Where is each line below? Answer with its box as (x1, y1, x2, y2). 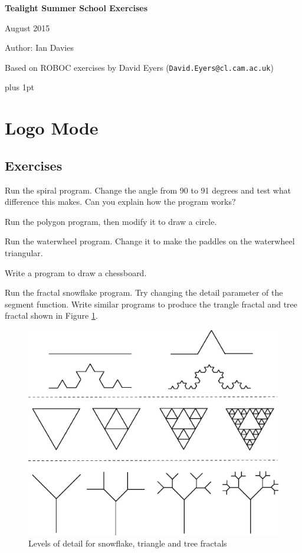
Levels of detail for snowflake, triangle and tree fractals (28, 537, 227, 549)
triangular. (5, 246, 43, 258)
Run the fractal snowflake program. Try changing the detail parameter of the (5, 286, 283, 299)
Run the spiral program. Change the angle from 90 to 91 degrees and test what (5, 184, 291, 196)
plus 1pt (5, 81, 34, 93)
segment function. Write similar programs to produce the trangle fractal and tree (5, 297, 298, 310)
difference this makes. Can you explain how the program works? (5, 195, 236, 208)
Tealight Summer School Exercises (5, 2, 148, 14)
